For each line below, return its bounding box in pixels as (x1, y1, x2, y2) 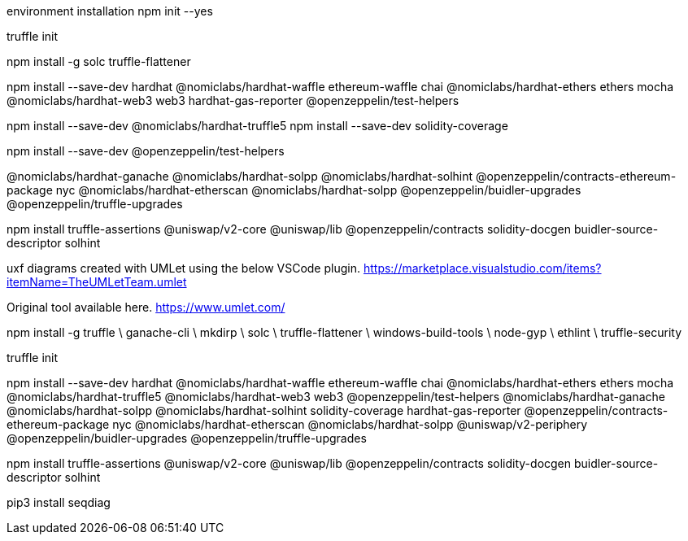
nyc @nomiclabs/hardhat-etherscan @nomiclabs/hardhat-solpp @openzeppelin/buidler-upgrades (55, 183, 581, 197)
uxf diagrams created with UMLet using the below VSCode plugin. (7, 261, 360, 275)
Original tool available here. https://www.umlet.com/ (7, 300, 285, 314)
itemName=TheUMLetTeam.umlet (7, 275, 187, 289)
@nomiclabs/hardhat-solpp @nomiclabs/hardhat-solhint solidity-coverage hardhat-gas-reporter (7, 404, 521, 417)
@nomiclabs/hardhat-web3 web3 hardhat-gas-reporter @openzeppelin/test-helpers (7, 94, 459, 107)
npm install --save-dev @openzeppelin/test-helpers (7, 144, 285, 158)
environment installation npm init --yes (7, 4, 213, 18)
